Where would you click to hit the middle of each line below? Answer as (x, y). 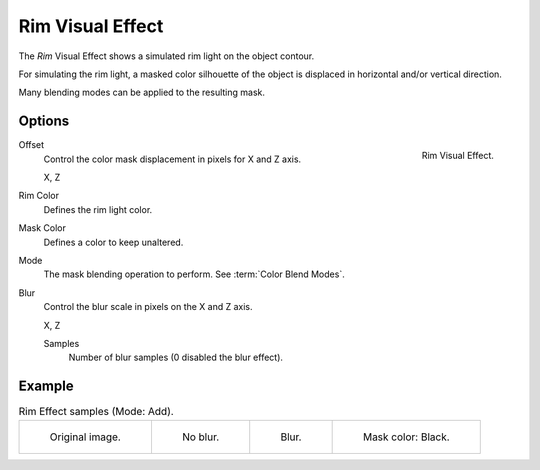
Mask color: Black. (406, 437)
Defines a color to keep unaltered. (113, 242)
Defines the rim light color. (98, 209)
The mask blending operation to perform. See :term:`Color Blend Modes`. (194, 274)
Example (46, 386)
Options (44, 121)
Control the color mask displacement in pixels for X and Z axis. (172, 159)
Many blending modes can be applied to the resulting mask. (141, 92)
